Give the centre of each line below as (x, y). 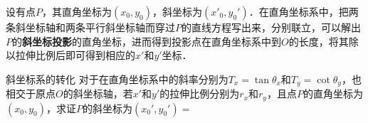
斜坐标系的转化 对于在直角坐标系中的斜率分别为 (117, 79)
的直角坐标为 (333, 93)
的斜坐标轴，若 (98, 93)
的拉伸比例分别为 (200, 93)
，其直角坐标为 (77, 11)
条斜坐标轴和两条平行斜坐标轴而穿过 (90, 27)
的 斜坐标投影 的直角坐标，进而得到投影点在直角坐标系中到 (147, 41)
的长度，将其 (319, 41)
